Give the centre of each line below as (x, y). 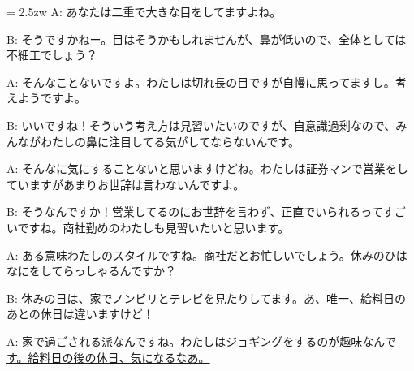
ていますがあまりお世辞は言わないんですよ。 (126, 184)
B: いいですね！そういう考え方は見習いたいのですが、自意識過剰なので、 (201, 125)
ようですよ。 (52, 98)
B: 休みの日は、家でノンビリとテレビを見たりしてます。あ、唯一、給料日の (206, 298)
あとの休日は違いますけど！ (80, 314)
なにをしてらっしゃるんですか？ (91, 271)
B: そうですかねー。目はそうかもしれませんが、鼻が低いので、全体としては (207, 39)
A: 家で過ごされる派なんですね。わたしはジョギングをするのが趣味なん (196, 341)
